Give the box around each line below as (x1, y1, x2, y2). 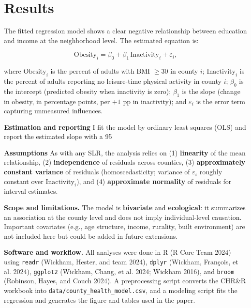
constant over (4, 176, 44, 186)
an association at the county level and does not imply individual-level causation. (4, 212, 242, 222)
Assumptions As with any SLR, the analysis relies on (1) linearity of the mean (4, 147, 246, 157)
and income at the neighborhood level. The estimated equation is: (4, 35, 199, 45)
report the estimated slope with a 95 (4, 131, 112, 141)
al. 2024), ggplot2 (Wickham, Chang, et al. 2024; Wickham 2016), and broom (4, 266, 235, 276)
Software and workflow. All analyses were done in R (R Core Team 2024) (4, 247, 231, 257)
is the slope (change (182, 86, 240, 96)
